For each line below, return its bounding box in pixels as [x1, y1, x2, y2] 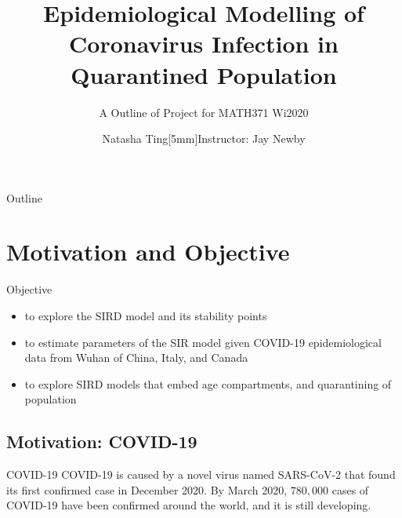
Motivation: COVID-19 [6, 429, 197, 454]
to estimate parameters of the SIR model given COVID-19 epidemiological [24, 334, 382, 350]
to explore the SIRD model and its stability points [24, 308, 267, 323]
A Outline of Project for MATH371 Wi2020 [99, 104, 309, 120]
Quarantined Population [71, 58, 337, 90]
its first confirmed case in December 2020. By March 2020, [6, 481, 288, 498]
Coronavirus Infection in [69, 27, 339, 60]
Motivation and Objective [6, 235, 290, 268]
